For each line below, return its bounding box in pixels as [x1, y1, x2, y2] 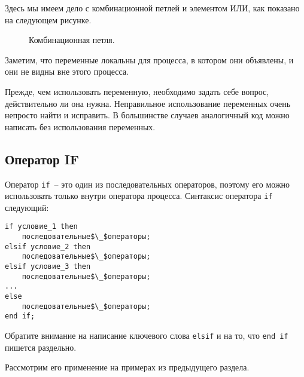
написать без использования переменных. [5, 120, 156, 133]
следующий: [5, 201, 49, 213]
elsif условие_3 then [5, 262, 91, 271]
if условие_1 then [5, 222, 78, 231]
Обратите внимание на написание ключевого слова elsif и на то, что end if [5, 329, 288, 342]
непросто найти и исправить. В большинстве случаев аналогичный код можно [5, 109, 290, 121]
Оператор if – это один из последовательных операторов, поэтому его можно [5, 177, 290, 190]
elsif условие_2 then [5, 242, 91, 251]
